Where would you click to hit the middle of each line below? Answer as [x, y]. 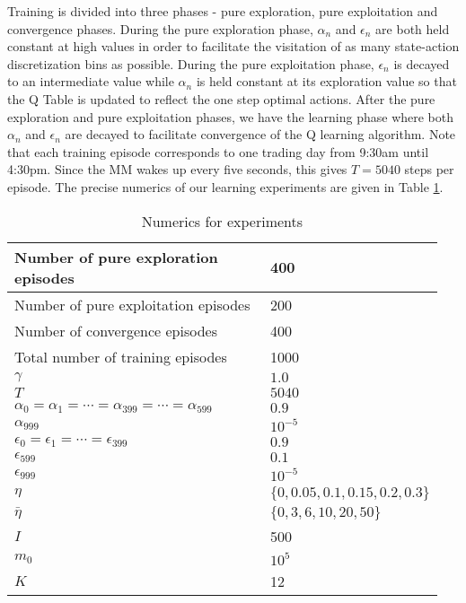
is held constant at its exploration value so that [326, 81]
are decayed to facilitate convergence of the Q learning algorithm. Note [260, 134]
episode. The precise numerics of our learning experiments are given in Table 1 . [225, 186]
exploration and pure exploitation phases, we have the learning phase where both [231, 116]
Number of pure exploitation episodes [132, 304]
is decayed [422, 63]
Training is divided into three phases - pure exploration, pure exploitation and [223, 11]
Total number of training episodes [121, 356]
